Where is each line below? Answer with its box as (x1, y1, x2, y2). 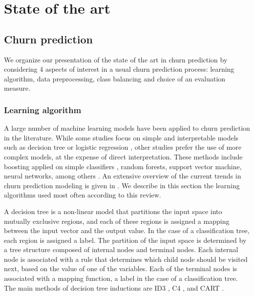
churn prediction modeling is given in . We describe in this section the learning (4, 180, 240, 190)
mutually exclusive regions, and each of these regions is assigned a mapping (4, 216, 230, 226)
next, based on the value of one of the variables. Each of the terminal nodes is (4, 263, 237, 274)
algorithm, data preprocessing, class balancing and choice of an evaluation (4, 73, 226, 83)
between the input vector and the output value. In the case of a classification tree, (4, 225, 250, 236)
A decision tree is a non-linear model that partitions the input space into (4, 206, 222, 216)
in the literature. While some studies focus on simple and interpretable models (4, 132, 239, 142)
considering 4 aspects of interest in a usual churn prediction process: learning (4, 64, 234, 74)
